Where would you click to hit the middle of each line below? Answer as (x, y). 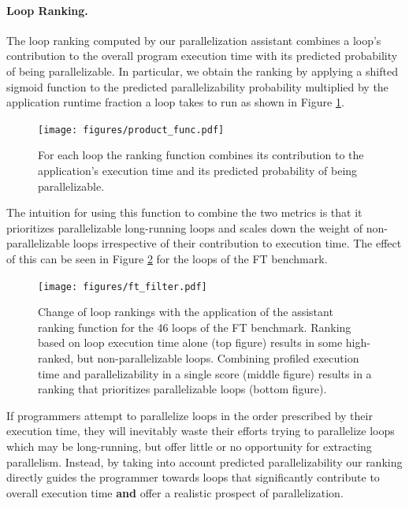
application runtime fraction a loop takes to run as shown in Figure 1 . (175, 102)
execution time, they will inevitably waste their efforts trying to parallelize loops (201, 431)
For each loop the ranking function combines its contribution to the (201, 155)
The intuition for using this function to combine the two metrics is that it (184, 212)
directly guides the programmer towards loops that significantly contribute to (193, 477)
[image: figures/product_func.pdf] (131, 130)
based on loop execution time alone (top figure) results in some (190, 342)
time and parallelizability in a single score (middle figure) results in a (205, 373)
